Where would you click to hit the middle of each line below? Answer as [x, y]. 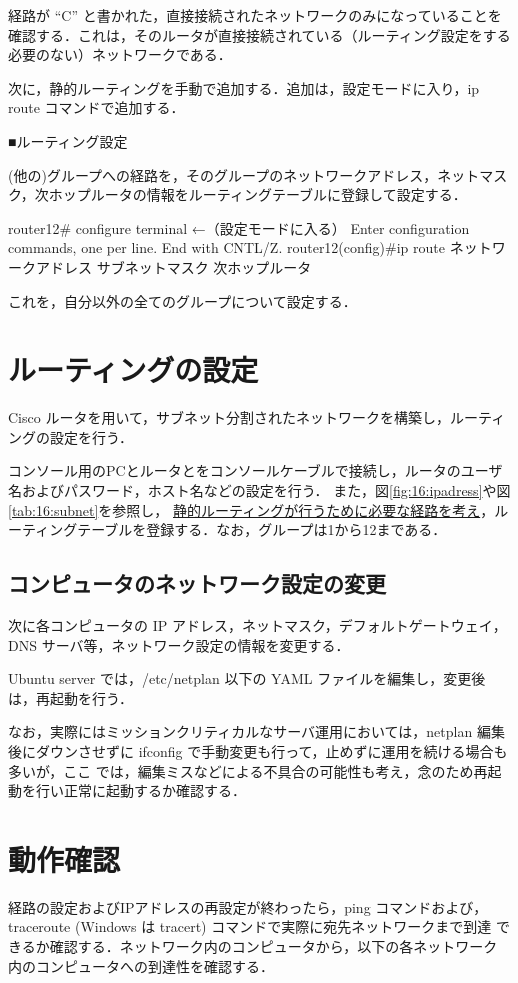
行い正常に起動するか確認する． [140, 790]
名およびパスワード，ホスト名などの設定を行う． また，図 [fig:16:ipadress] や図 [259, 490]
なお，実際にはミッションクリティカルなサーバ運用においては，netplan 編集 [256, 731]
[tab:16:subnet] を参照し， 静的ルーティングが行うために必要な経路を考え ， [251, 509]
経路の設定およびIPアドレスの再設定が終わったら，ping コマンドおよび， [248, 906]
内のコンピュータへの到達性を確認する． [141, 965]
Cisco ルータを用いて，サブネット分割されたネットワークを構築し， [229, 417]
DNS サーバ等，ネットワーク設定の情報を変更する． [179, 644]
